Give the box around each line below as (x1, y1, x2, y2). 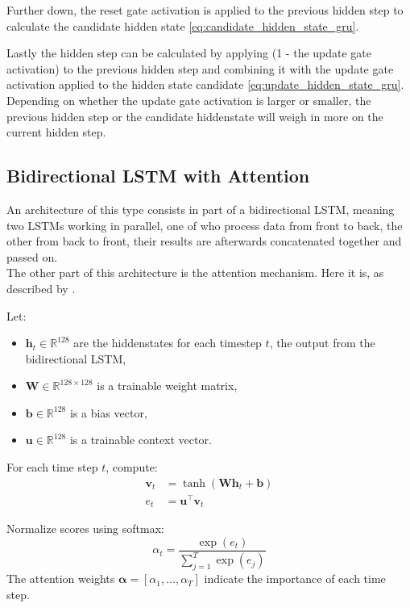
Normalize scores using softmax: (6, 520, 164, 537)
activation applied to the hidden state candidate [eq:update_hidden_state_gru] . (6, 76, 404, 93)
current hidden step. (6, 124, 106, 140)
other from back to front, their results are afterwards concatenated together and (6, 233, 402, 249)
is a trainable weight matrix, (97, 377, 238, 394)
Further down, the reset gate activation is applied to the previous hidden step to (6, 2, 404, 18)
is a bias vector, (69, 404, 147, 421)
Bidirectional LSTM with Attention (6, 163, 310, 188)
